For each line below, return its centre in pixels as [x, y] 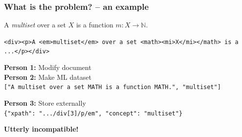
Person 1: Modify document [48, 67]
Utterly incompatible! [41, 129]
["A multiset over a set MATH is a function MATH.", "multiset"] [112, 87]
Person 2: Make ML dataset [48, 77]
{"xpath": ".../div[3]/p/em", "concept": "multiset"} [93, 113]
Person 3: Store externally [45, 103]
